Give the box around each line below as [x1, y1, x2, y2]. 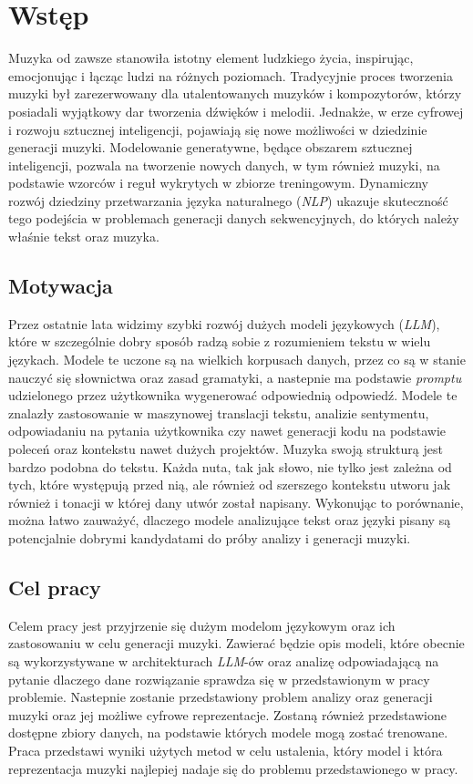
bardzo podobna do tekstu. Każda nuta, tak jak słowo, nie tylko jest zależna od [8, 457, 452, 476]
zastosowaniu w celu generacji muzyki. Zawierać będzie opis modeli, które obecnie [8, 634, 465, 653]
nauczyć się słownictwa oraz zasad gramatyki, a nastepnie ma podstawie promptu [8, 367, 462, 387]
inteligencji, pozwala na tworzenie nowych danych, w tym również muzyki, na [8, 155, 440, 174]
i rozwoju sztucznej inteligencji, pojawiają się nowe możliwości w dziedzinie [8, 119, 427, 139]
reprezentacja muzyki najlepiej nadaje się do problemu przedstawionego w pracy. [8, 758, 458, 778]
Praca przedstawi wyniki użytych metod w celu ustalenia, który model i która [8, 740, 443, 759]
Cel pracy [8, 573, 101, 601]
